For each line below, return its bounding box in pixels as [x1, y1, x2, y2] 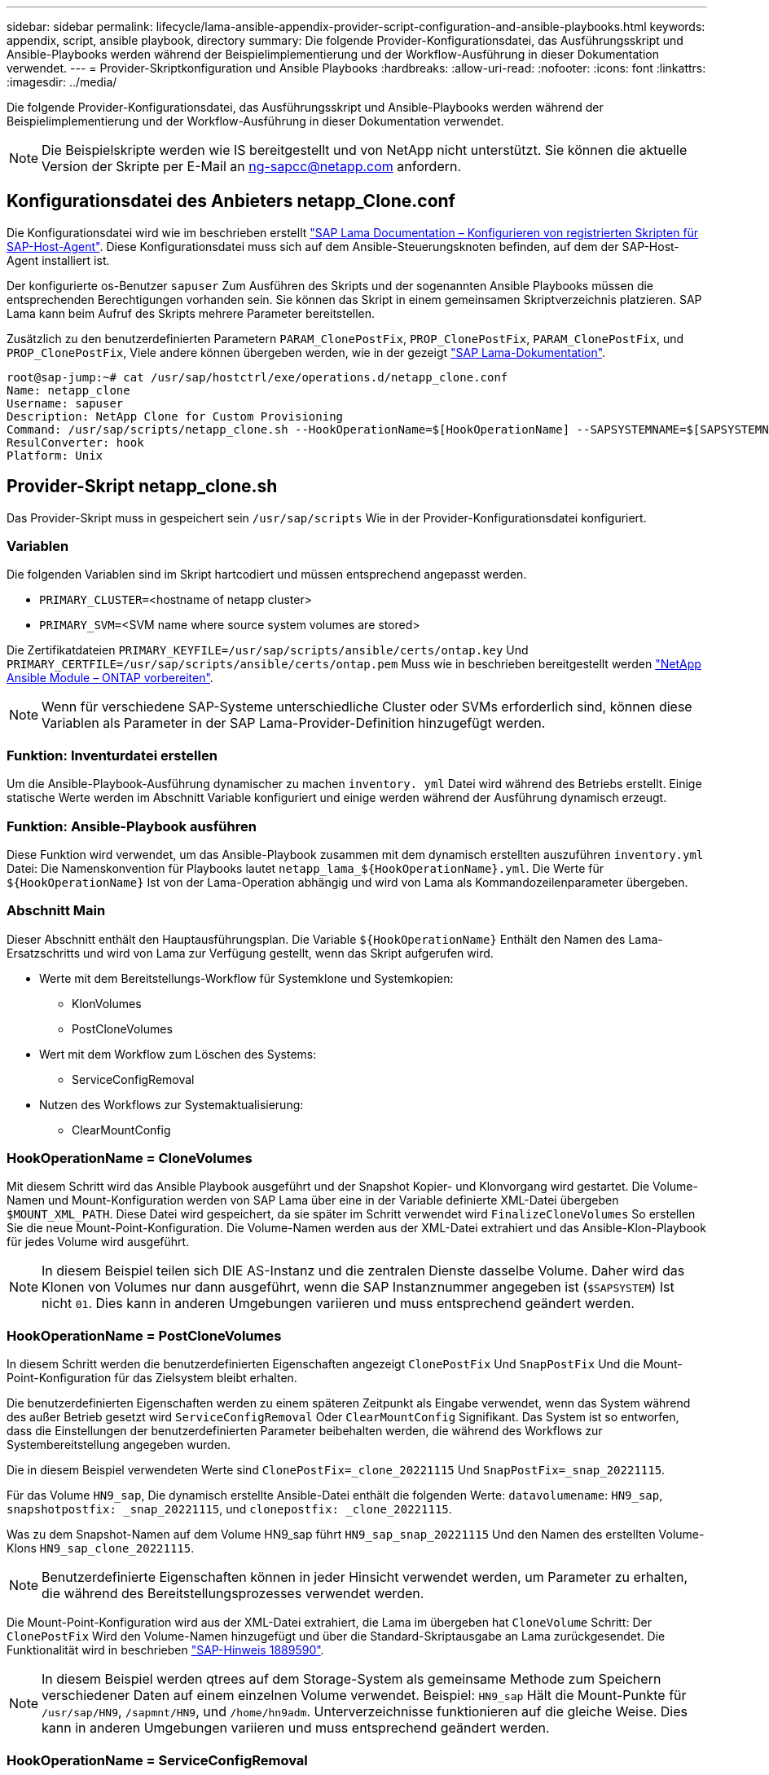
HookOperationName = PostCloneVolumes [7, 1327, 282, 1344]
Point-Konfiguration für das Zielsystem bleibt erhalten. [7, 1371, 297, 1385]
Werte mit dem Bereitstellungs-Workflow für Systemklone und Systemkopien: [39, 971, 454, 985]
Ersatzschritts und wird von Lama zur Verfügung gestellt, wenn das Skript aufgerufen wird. [7, 945, 494, 960]
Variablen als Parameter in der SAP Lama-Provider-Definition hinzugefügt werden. [42, 715, 546, 732]
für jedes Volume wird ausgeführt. [7, 1235, 190, 1249]
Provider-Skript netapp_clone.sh [7, 476, 278, 497]
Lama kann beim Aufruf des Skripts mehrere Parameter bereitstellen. [7, 306, 376, 320]
